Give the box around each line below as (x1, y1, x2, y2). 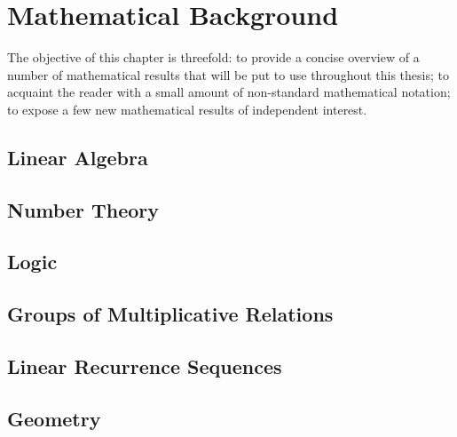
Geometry (7, 404, 101, 432)
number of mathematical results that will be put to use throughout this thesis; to (7, 65, 449, 83)
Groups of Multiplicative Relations (7, 300, 334, 328)
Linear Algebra (7, 143, 148, 171)
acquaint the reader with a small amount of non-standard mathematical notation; (7, 83, 451, 101)
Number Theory (7, 195, 159, 223)
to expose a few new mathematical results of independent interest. (7, 99, 367, 118)
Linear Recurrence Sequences (7, 353, 282, 380)
